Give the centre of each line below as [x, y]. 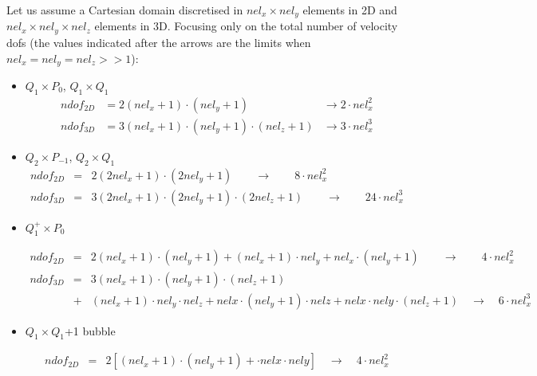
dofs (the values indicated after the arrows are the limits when [159, 42]
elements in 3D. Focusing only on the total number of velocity [246, 26]
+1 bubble [90, 330]
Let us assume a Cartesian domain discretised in [125, 10]
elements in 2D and [350, 10]
